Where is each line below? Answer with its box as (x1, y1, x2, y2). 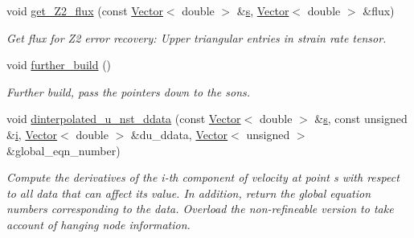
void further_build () (6, 56, 112, 73)
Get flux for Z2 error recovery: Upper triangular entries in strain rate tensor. (6, 29, 387, 46)
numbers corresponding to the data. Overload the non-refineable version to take (6, 200, 394, 217)
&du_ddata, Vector (130, 125, 228, 142)
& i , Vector (6, 125, 58, 142)
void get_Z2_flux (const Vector (6, 2, 163, 18)
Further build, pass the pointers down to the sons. (6, 83, 251, 100)
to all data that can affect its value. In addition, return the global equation (6, 184, 371, 201)
